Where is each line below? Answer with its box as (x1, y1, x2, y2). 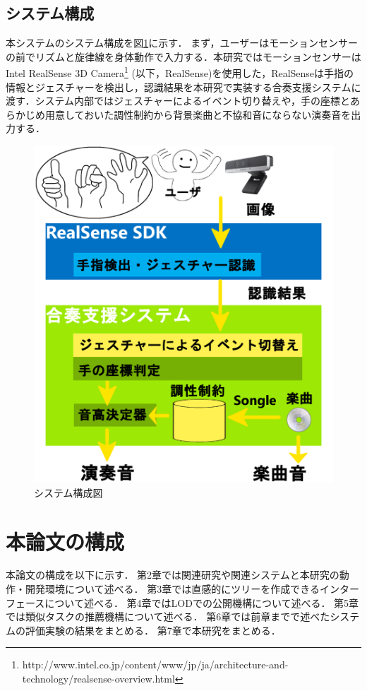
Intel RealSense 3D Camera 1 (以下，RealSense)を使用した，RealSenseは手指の (6, 64, 354, 81)
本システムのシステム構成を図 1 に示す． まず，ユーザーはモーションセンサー (6, 35, 359, 50)
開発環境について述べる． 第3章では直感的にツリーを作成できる (25, 581, 320, 596)
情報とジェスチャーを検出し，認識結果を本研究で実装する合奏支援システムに (6, 79, 361, 94)
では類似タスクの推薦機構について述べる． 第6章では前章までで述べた (6, 609, 330, 624)
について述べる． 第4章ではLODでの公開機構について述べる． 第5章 (44, 595, 359, 610)
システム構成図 (34, 485, 103, 500)
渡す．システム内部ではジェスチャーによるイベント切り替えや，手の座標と (6, 93, 350, 108)
